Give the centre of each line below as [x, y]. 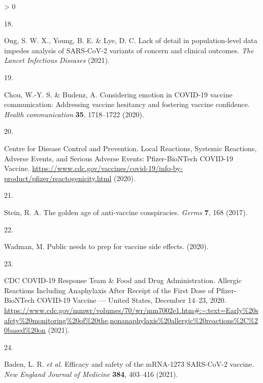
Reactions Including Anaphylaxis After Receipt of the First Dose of [109, 290]
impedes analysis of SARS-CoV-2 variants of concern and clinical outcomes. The [129, 50]
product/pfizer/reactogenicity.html [58, 178]
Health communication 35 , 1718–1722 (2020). [74, 114]
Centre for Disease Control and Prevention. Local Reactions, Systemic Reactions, [130, 148]
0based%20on [25, 330]
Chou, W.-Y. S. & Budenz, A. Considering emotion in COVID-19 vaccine [118, 94]
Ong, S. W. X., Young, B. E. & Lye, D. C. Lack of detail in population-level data [131, 40]
